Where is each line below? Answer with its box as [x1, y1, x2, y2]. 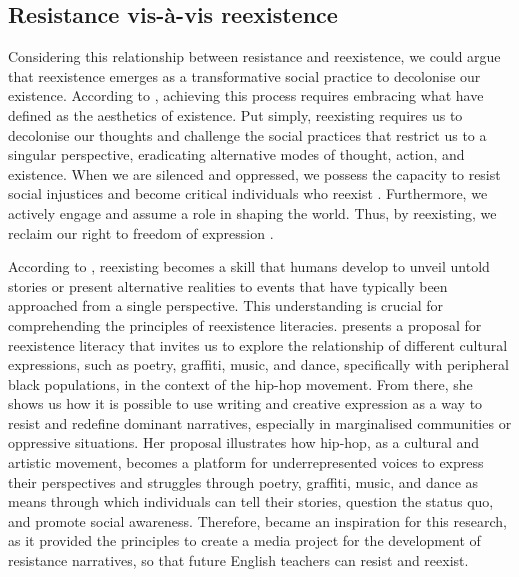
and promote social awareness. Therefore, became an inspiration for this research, [8, 510, 507, 531]
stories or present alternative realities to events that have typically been [8, 275, 448, 296]
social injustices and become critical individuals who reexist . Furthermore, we [8, 183, 488, 204]
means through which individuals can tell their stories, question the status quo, [8, 491, 494, 512]
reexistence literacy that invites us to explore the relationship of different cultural [8, 334, 508, 355]
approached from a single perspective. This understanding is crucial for [8, 295, 444, 316]
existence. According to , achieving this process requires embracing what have [8, 85, 484, 106]
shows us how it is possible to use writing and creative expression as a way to [8, 393, 483, 414]
